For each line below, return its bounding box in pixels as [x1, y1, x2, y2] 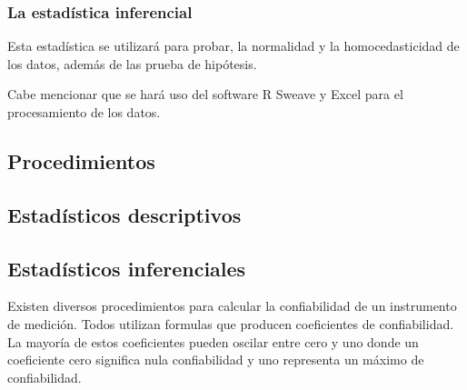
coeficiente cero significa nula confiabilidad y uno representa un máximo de [7, 350, 424, 369]
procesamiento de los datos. [7, 103, 161, 121]
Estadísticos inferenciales [7, 254, 246, 282]
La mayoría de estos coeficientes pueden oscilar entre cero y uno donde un [7, 332, 419, 351]
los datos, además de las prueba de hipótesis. [7, 54, 257, 73]
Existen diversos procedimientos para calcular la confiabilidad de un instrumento [7, 296, 457, 315]
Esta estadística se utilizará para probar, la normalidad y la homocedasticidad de [7, 36, 460, 55]
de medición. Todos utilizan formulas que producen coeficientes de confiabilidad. [7, 314, 454, 333]
